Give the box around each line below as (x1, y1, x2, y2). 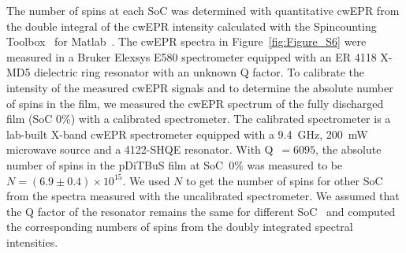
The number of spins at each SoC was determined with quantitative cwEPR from (6, 2, 400, 18)
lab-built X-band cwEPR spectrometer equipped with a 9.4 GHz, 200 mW (6, 125, 368, 142)
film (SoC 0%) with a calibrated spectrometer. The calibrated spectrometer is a (6, 110, 391, 127)
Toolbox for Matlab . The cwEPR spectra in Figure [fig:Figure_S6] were (6, 33, 367, 50)
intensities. (6, 233, 58, 250)
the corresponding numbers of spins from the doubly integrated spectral (6, 218, 353, 235)
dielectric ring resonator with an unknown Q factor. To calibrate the (34, 64, 364, 80)
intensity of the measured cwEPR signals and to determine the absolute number (6, 79, 393, 95)
